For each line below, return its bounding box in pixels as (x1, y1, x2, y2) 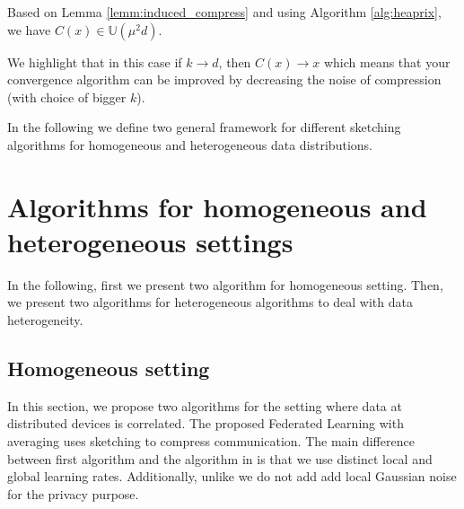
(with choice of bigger (7, 87, 127, 106)
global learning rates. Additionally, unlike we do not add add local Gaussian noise (7, 467, 457, 486)
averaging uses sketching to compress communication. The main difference (7, 432, 415, 451)
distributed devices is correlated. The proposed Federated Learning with (7, 414, 404, 433)
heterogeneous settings (7, 223, 293, 259)
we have (7, 20, 51, 39)
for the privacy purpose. (7, 484, 139, 503)
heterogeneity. (7, 311, 83, 329)
